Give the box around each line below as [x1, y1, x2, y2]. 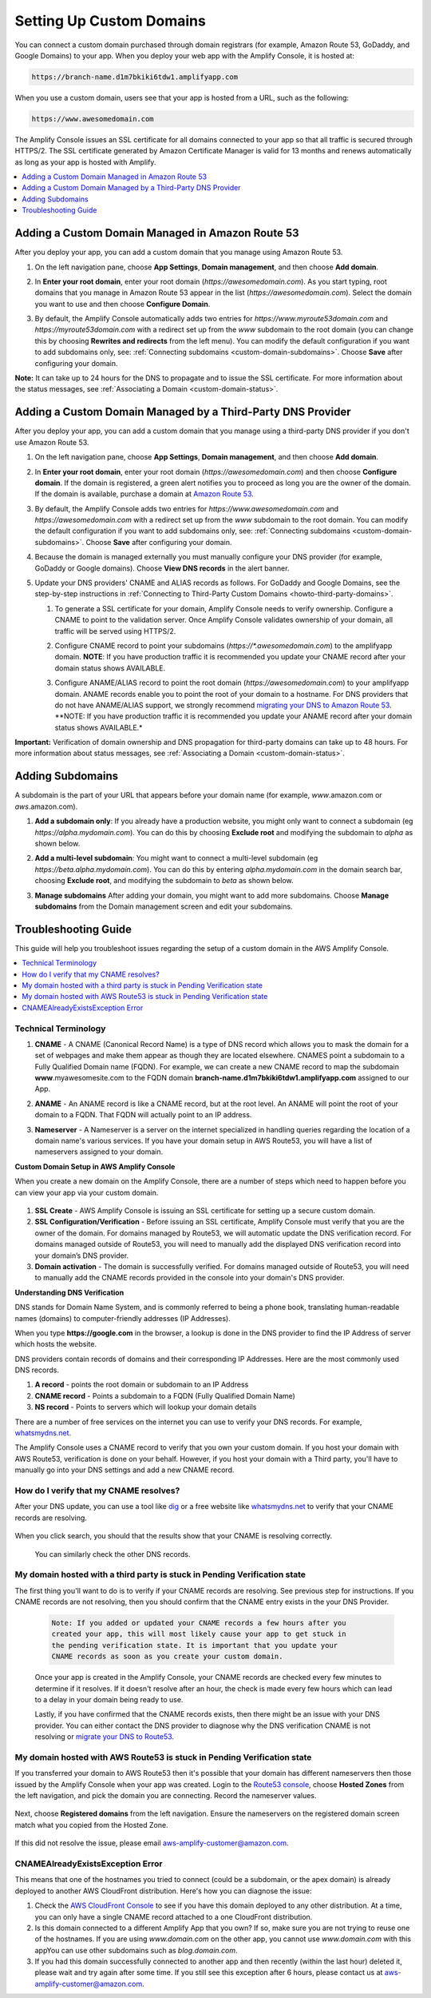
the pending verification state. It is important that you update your [51, 1641, 338, 1650]
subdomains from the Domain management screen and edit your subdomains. [34, 901, 293, 911]
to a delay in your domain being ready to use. [34, 1694, 184, 1704]
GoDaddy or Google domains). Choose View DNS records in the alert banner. [34, 563, 290, 573]
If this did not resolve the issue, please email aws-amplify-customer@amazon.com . [14, 1838, 289, 1848]
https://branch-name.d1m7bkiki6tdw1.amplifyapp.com [31, 72, 239, 82]
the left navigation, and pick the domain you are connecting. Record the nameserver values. [14, 1791, 317, 1801]
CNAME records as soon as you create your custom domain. [51, 1652, 283, 1662]
